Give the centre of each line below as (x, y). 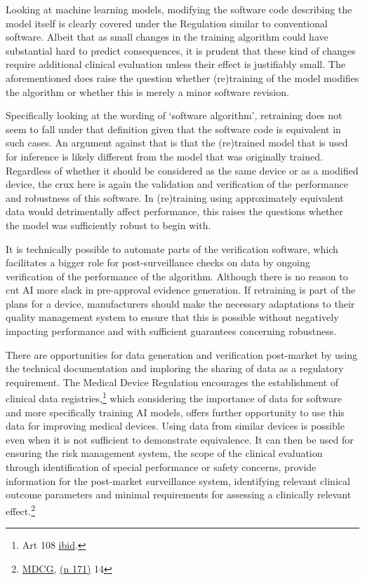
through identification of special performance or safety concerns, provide (161, 467)
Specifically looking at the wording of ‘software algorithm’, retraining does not (174, 115)
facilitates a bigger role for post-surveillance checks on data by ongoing (158, 262)
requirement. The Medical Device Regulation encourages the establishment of (172, 382)
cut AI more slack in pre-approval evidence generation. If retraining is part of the (181, 290)
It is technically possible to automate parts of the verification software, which (172, 248)
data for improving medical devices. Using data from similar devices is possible (175, 426)
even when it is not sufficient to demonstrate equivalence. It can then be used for (180, 439)
